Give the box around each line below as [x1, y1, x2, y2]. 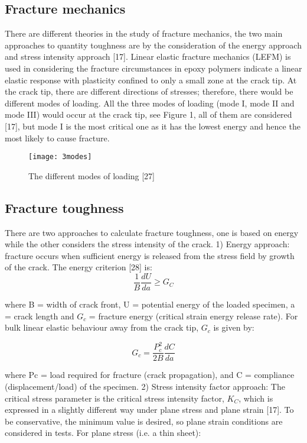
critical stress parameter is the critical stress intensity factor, [5, 392, 224, 404]
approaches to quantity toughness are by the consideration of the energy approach [5, 38, 302, 51]
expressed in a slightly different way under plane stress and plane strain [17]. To [5, 403, 294, 416]
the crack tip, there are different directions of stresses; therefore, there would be [5, 85, 293, 98]
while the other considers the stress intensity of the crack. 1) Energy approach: [5, 238, 290, 250]
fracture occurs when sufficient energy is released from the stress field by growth [5, 249, 295, 261]
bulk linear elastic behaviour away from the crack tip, [5, 321, 199, 334]
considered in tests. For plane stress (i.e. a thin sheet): [5, 426, 201, 439]
